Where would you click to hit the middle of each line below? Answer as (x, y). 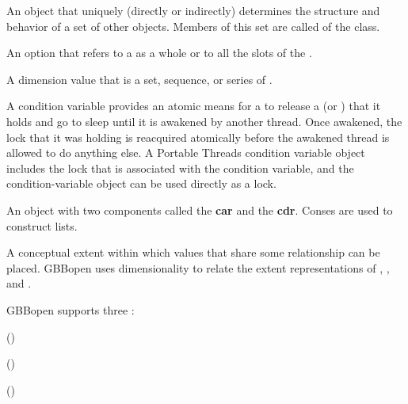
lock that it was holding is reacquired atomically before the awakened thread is (198, 137)
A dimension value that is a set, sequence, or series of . (139, 79)
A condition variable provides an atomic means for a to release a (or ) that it (194, 106)
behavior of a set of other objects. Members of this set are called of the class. (193, 26)
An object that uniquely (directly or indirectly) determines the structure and (193, 10)
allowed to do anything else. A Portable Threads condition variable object (186, 152)
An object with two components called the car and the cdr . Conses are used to (200, 210)
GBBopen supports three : (71, 309)
